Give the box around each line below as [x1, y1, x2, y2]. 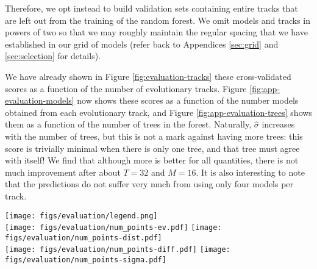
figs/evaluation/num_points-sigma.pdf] [5, 256, 166, 265]
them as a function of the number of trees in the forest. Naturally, [5, 118, 252, 131]
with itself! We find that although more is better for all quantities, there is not [5, 154, 299, 167]
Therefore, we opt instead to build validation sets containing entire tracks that [5, 2, 298, 14]
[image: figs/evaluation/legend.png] [5, 211, 158, 220]
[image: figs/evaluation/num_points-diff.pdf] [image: [5, 245, 230, 254]
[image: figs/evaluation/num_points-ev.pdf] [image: [5, 223, 222, 232]
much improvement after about [5, 165, 121, 178]
